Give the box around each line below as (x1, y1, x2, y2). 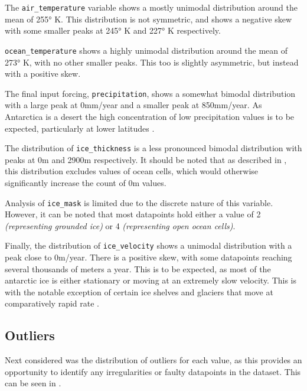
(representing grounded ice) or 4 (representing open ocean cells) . (5, 219, 236, 232)
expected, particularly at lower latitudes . (5, 122, 155, 134)
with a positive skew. (5, 67, 81, 80)
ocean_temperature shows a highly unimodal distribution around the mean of (5, 44, 288, 56)
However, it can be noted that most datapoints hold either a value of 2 (5, 208, 261, 220)
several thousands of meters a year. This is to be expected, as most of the (5, 262, 271, 275)
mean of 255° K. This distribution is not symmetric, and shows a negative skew (5, 12, 292, 25)
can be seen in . (5, 377, 61, 389)
